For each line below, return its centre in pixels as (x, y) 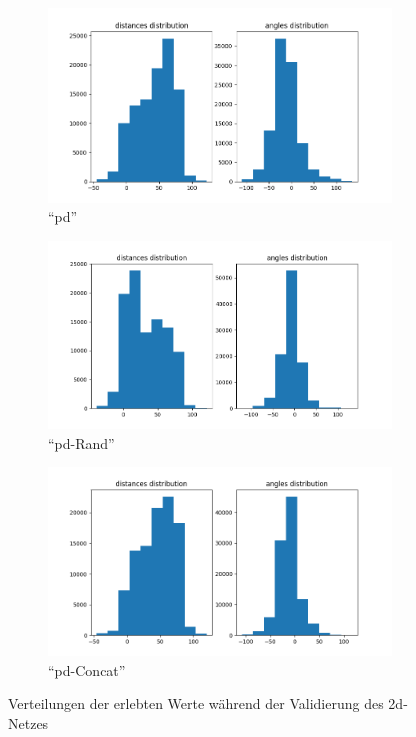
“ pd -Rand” (81, 442)
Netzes (28, 722)
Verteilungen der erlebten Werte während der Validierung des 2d (206, 703)
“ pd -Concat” (87, 669)
